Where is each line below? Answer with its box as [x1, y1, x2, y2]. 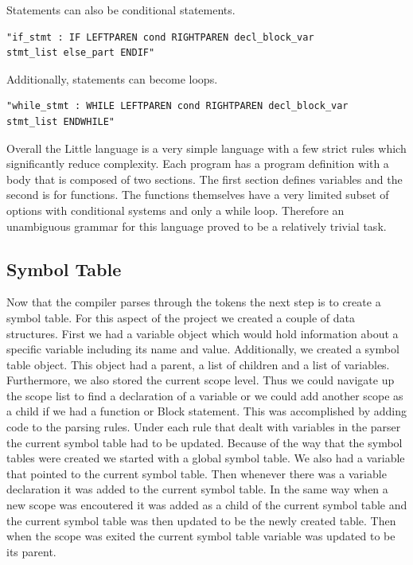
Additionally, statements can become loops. [6, 70, 218, 87]
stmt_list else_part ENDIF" [6, 47, 155, 59]
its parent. [6, 543, 56, 559]
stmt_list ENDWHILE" [6, 115, 115, 127]
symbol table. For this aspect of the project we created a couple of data [6, 309, 356, 325]
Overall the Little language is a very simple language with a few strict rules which [6, 139, 407, 156]
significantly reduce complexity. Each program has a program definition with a [6, 155, 389, 172]
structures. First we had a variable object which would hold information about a [6, 325, 399, 341]
